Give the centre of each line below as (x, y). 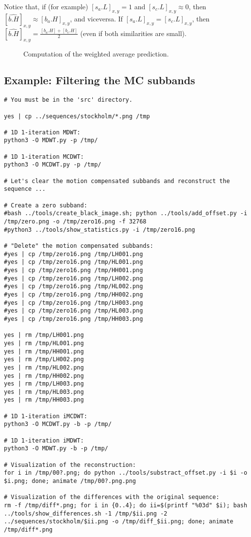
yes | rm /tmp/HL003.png (44, 392)
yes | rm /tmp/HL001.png (44, 343)
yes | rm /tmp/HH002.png (44, 376)
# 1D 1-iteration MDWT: (42, 132)
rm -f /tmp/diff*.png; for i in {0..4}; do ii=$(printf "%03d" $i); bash (126, 505)
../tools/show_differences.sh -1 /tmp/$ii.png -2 (86, 513)
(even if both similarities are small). (134, 33)
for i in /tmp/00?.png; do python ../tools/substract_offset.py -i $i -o (126, 473)
